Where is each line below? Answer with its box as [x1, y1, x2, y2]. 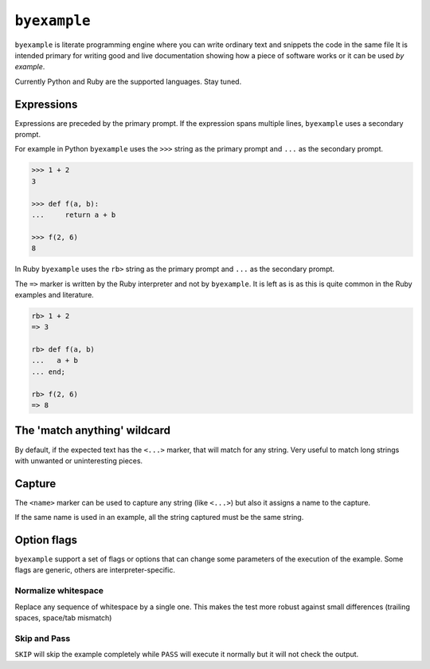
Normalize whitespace [14, 585, 104, 596]
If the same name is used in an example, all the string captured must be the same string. [14, 513, 304, 522]
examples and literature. [14, 289, 95, 299]
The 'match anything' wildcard [14, 423, 171, 438]
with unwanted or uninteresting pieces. [14, 455, 143, 466]
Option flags [14, 533, 77, 546]
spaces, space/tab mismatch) [14, 613, 112, 623]
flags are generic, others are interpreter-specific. [14, 565, 175, 575]
